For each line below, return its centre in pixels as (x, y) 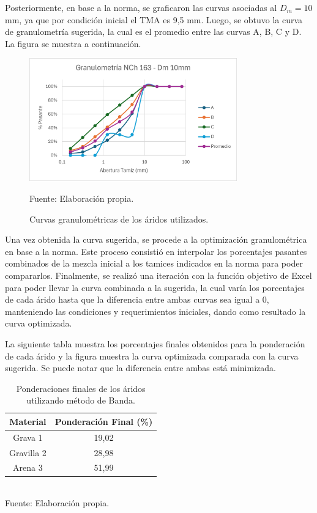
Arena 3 (28, 467)
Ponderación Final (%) (104, 421)
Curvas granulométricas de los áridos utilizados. (119, 219)
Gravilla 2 (28, 452)
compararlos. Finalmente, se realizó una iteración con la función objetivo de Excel (158, 275)
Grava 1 (28, 437)
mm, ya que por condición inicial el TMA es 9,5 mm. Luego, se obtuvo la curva (154, 19)
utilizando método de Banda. (81, 400)
